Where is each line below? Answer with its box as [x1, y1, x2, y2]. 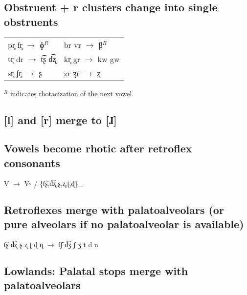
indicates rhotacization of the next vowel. [10, 88, 134, 98]
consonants [4, 155, 60, 170]
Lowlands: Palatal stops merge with [4, 263, 188, 278]
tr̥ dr [8, 53, 24, 64]
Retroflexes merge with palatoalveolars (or [4, 202, 224, 217]
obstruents [4, 14, 58, 29]
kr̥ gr [64, 53, 81, 64]
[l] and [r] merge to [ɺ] [4, 112, 117, 127]
